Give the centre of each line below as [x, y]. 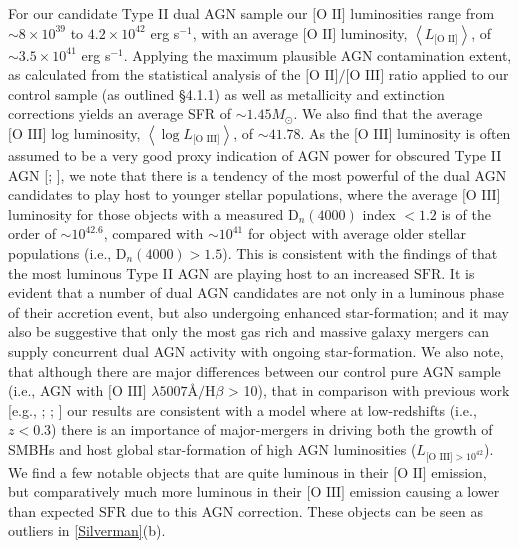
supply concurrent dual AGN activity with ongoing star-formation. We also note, [256, 350]
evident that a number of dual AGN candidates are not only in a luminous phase [256, 292]
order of [32, 233]
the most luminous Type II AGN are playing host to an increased [209, 272]
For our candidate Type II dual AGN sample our [158, 13]
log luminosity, [96, 132]
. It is [458, 272]
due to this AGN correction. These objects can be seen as [306, 510]
